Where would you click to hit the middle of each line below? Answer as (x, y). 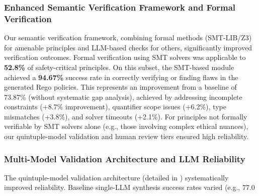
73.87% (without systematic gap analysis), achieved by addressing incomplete (123, 96)
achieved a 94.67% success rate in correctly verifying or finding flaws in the (121, 77)
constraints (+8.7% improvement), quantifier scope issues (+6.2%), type (115, 107)
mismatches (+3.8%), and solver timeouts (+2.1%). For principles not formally (126, 116)
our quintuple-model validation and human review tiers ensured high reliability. (126, 136)
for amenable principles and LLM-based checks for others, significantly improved (128, 47)
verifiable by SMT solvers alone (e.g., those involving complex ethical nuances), (126, 126)
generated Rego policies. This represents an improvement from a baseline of (120, 87)
